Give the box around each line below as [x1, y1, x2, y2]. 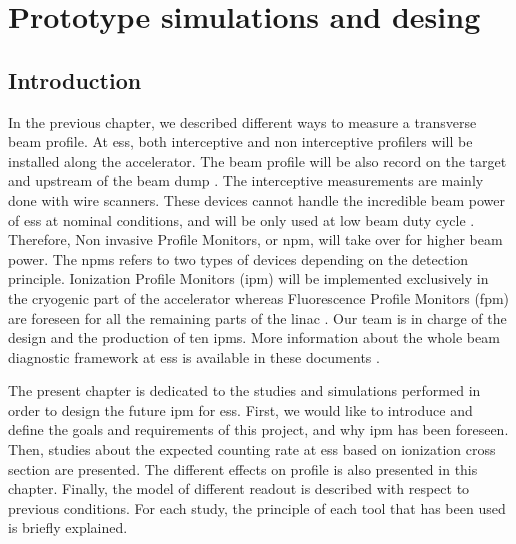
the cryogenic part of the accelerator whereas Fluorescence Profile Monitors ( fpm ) [8, 287, 510, 308]
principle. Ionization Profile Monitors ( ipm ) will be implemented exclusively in [8, 268, 489, 289]
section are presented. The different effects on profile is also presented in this [8, 458, 478, 479]
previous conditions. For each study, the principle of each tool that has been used [8, 497, 506, 518]
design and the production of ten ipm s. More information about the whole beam [8, 327, 500, 348]
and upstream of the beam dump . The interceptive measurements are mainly [8, 170, 484, 191]
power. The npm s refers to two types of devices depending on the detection [8, 248, 469, 269]
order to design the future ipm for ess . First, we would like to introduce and [8, 399, 473, 420]
